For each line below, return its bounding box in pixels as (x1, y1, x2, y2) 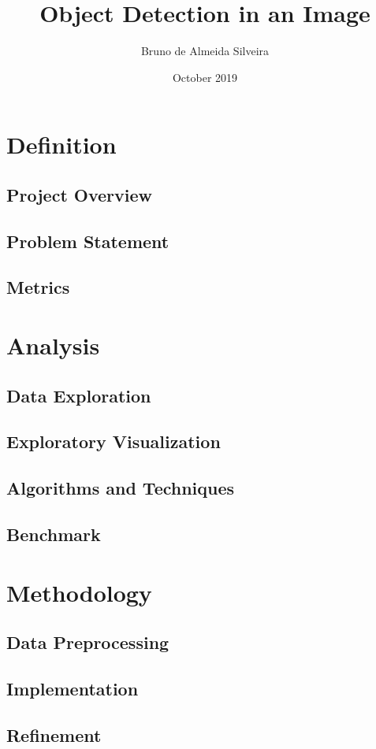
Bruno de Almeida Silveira (140, 43, 270, 59)
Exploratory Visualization (6, 429, 221, 454)
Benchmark (6, 521, 101, 546)
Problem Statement (6, 228, 169, 253)
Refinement (6, 722, 102, 747)
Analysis (6, 329, 100, 362)
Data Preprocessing (6, 630, 169, 654)
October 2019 (172, 69, 238, 85)
